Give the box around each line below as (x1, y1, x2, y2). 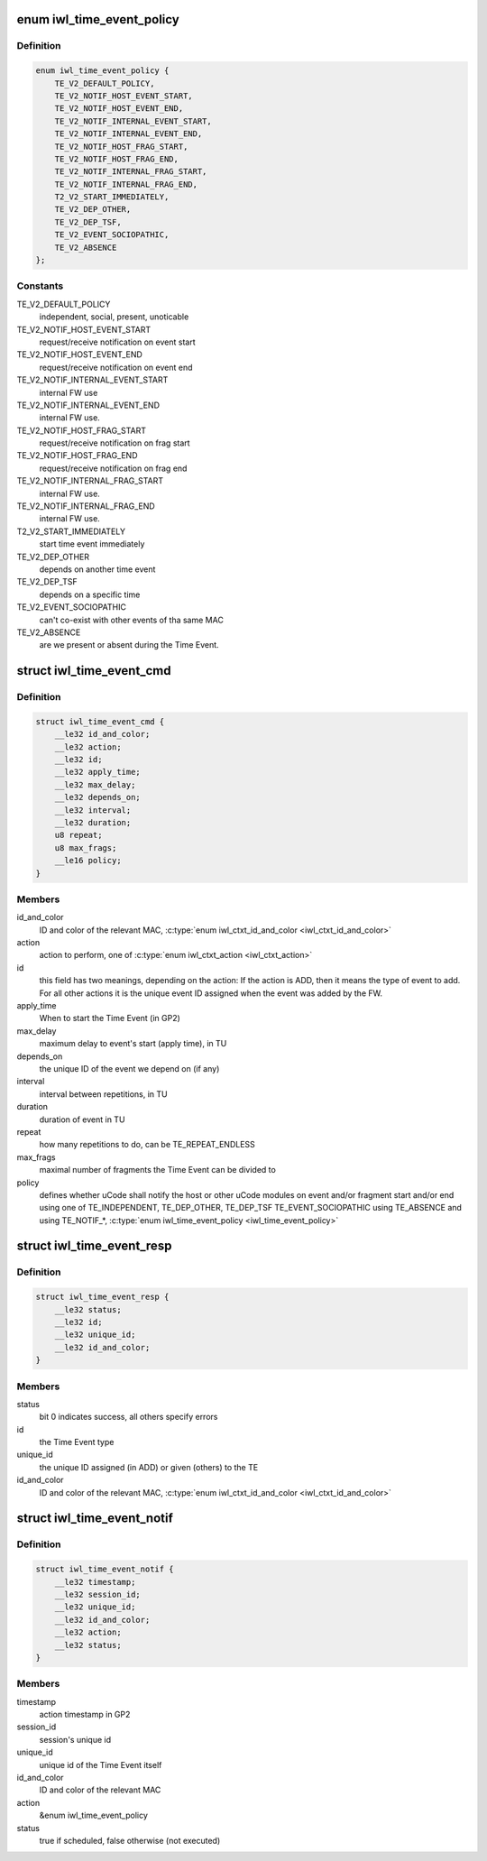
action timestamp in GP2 (39, 1709, 131, 1720)
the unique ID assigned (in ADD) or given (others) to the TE (39, 1461, 259, 1472)
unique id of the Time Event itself (39, 1759, 162, 1770)
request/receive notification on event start (39, 336, 196, 347)
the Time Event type (39, 1437, 115, 1448)
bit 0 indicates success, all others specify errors (39, 1412, 218, 1423)
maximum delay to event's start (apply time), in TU (39, 1038, 227, 1049)
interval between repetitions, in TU (39, 1088, 168, 1100)
